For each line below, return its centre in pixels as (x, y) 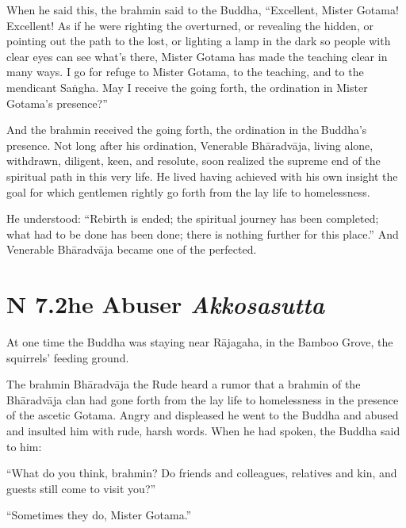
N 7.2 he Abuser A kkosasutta (166, 304)
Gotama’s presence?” (57, 103)
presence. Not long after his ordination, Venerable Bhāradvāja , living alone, (190, 145)
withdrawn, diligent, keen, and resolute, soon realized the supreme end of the (193, 161)
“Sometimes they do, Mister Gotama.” (99, 515)
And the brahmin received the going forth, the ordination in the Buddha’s (187, 130)
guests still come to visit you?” (81, 488)
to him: (24, 446)
